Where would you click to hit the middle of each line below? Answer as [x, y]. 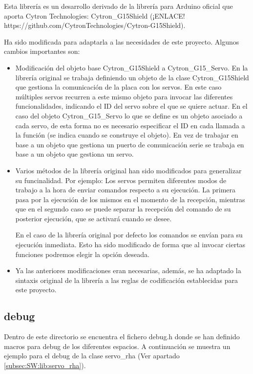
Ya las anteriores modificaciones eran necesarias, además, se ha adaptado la [128, 270]
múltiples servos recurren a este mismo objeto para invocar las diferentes [124, 96]
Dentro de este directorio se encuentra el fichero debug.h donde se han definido [122, 337]
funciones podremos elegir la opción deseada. [82, 254]
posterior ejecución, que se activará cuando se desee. [94, 218]
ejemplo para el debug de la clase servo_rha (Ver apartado [92, 356]
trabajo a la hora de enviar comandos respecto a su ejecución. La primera [125, 190]
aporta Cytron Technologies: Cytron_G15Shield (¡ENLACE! [95, 15]
